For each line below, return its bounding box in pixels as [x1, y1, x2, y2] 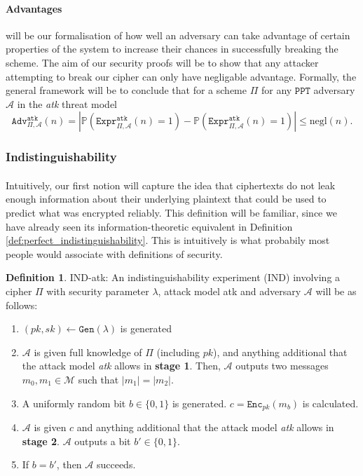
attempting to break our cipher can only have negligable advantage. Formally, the [6, 69, 357, 83]
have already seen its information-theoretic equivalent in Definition [6, 219, 293, 233]
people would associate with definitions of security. [6, 246, 223, 261]
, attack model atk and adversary [158, 283, 301, 298]
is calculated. [302, 395, 359, 410]
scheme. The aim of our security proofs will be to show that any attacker [6, 55, 319, 69]
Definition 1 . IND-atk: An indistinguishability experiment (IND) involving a [6, 270, 341, 285]
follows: [6, 297, 38, 312]
